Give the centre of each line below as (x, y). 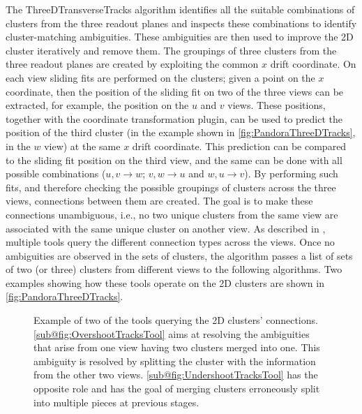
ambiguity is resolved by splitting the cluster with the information (175, 361)
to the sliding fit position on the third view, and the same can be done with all (174, 160)
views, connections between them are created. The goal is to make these (159, 201)
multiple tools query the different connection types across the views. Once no (170, 242)
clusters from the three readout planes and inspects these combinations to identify (181, 23)
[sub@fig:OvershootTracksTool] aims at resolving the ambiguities (172, 333)
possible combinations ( (56, 173)
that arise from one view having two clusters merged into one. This (177, 347)
